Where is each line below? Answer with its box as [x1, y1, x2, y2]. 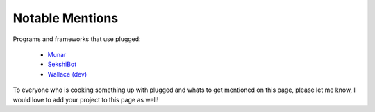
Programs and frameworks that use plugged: [12, 35, 142, 43]
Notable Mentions [12, 10, 119, 26]
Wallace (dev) [47, 70, 87, 78]
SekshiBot [47, 60, 77, 69]
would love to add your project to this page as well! [12, 95, 159, 104]
